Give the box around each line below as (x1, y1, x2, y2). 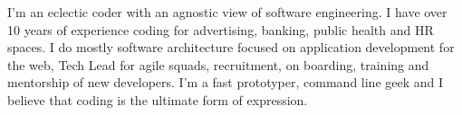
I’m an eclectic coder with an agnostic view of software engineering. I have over (7, 3, 448, 21)
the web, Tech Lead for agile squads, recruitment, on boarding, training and (7, 55, 429, 74)
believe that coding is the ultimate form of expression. (7, 90, 308, 109)
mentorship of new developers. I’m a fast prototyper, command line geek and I (7, 73, 444, 92)
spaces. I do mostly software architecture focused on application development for (7, 38, 455, 57)
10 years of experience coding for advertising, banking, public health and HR (7, 20, 434, 39)
